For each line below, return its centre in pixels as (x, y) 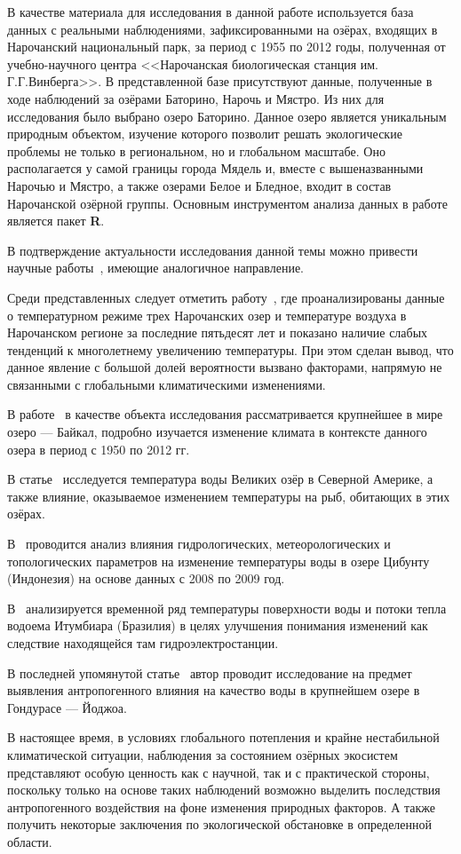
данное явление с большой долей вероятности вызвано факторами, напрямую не (225, 367)
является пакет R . (56, 221)
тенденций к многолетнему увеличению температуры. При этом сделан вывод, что (230, 349)
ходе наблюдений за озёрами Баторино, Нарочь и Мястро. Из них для (196, 98)
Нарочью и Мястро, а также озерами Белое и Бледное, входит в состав (199, 185)
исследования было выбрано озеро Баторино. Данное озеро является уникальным (227, 116)
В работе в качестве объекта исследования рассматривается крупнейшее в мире (225, 414)
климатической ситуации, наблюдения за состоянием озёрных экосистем (203, 754)
